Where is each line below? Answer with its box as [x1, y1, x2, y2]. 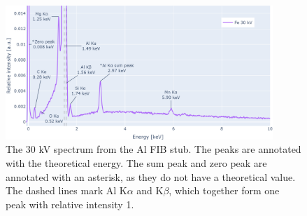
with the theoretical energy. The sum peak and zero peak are [6, 155, 267, 170]
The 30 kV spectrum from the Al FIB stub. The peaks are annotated [6, 142, 301, 156]
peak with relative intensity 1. [6, 196, 134, 211]
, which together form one [169, 183, 280, 198]
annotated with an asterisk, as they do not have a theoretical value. [6, 169, 296, 184]
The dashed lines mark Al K [6, 183, 127, 198]
